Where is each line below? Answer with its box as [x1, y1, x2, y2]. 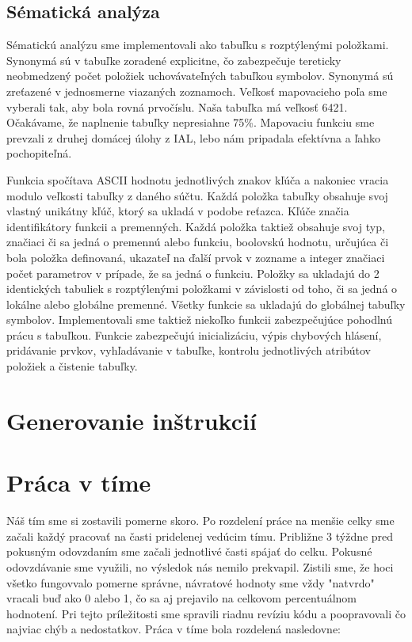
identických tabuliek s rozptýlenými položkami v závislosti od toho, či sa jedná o [6, 280, 398, 297]
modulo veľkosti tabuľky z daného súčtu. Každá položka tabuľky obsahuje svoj [6, 187, 388, 203]
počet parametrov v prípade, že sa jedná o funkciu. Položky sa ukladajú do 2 [6, 264, 380, 281]
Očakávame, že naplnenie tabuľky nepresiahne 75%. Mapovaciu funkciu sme [6, 114, 375, 131]
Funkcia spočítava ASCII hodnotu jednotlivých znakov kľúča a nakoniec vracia [6, 171, 389, 188]
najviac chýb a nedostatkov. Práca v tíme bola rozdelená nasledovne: [6, 621, 341, 637]
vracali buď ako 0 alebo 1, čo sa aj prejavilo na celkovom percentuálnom [6, 590, 357, 606]
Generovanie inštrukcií [6, 404, 257, 436]
